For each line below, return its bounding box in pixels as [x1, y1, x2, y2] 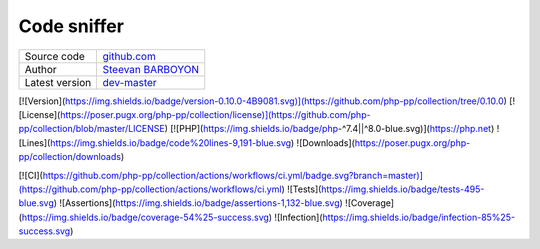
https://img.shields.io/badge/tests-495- [321, 183, 485, 195]
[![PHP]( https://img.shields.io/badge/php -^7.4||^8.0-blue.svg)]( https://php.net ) [170, 123, 495, 135]
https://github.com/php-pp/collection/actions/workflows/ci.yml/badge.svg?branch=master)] [42, 169, 424, 181]
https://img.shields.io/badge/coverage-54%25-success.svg [21, 211, 270, 223]
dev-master [102, 75, 157, 89]
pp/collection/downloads [18, 151, 122, 163]
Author [24, 62, 57, 76]
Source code [24, 49, 85, 63]
